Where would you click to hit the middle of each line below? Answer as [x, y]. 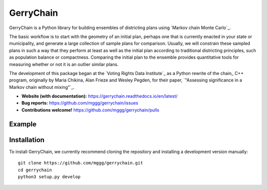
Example [23, 124]
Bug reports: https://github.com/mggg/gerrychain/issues [80, 103]
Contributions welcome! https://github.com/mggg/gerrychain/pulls [90, 110]
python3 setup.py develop [49, 177]
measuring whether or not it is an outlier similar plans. [64, 64]
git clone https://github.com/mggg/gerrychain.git [81, 163]
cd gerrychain [35, 170]
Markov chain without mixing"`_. [42, 87]
